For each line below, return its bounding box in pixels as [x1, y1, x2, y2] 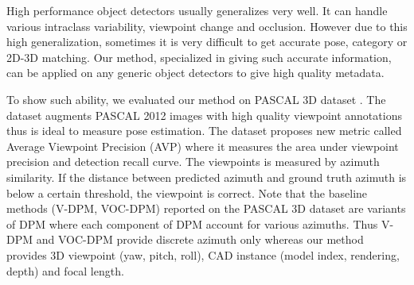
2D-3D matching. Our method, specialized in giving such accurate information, [6, 48, 392, 65]
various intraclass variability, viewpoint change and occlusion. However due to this [6, 17, 408, 34]
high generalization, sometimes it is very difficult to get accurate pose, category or [6, 33, 408, 50]
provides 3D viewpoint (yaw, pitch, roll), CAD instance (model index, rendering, [6, 246, 400, 263]
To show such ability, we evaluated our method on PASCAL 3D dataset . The [6, 91, 386, 107]
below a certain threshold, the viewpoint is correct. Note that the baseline [6, 184, 368, 201]
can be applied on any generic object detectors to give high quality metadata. [6, 64, 385, 81]
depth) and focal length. [6, 262, 124, 279]
